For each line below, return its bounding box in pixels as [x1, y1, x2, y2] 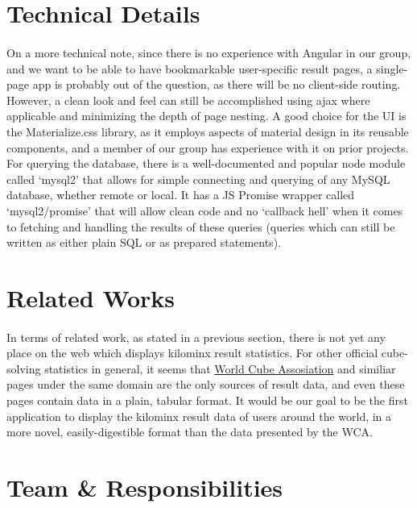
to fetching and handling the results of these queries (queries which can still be [6, 218, 395, 235]
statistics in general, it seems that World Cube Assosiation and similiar [44, 360, 396, 377]
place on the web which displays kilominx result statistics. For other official [6, 344, 378, 361]
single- [376, 60, 408, 77]
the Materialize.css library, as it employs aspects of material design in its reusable [6, 123, 409, 139]
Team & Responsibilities [6, 471, 283, 503]
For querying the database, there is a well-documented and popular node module [6, 155, 406, 172]
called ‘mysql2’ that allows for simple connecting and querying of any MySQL [6, 170, 390, 187]
